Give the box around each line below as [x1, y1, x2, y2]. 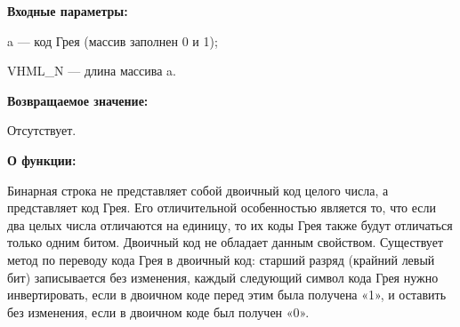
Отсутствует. [7, 121, 77, 140]
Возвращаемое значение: [7, 91, 149, 109]
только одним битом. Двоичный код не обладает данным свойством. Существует [7, 233, 443, 251]
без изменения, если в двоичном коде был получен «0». [7, 302, 310, 321]
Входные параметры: [7, 2, 128, 20]
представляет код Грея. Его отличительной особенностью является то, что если [7, 198, 437, 217]
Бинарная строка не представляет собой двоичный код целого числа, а [7, 180, 389, 199]
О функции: [7, 150, 77, 169]
